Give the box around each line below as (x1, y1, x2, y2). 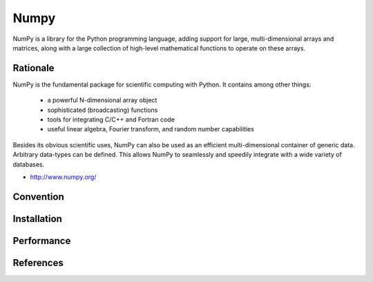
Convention (12, 191, 65, 203)
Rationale (12, 62, 55, 74)
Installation (12, 213, 62, 225)
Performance (12, 235, 71, 247)
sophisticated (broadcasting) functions (47, 106, 158, 114)
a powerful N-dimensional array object (47, 96, 157, 104)
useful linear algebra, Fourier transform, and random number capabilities (47, 125, 255, 133)
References (12, 256, 64, 269)
